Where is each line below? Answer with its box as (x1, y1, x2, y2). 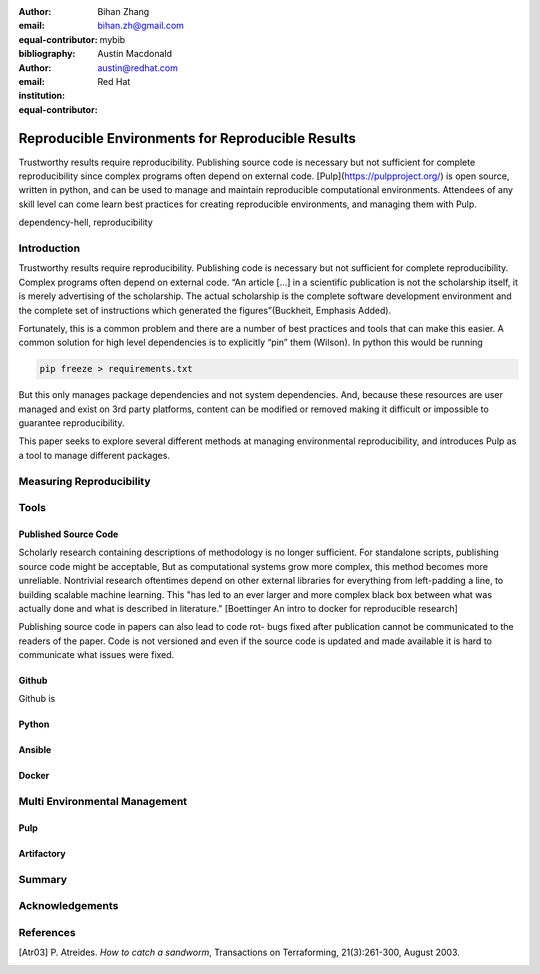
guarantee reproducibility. (18, 417, 125, 429)
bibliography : (18, 48, 76, 60)
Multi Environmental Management (18, 795, 188, 809)
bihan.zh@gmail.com (97, 20, 185, 32)
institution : (18, 90, 66, 102)
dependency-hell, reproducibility (18, 216, 154, 229)
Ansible (18, 744, 52, 756)
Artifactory (18, 848, 66, 860)
